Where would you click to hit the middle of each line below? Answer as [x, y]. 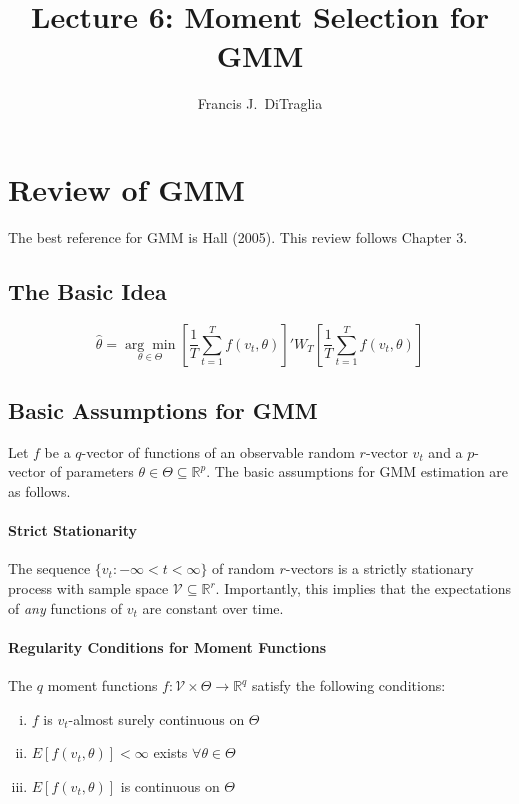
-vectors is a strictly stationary [379, 568]
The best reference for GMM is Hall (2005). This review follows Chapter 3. [238, 236]
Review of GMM [126, 188]
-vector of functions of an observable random [218, 451]
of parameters [92, 471]
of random [243, 568]
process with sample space [88, 588]
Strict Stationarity [73, 530]
